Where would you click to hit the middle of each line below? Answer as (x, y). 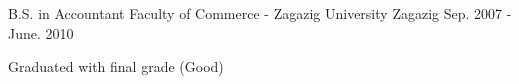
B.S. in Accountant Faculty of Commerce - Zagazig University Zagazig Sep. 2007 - (260, 13)
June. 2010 (41, 32)
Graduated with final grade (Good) (116, 66)
